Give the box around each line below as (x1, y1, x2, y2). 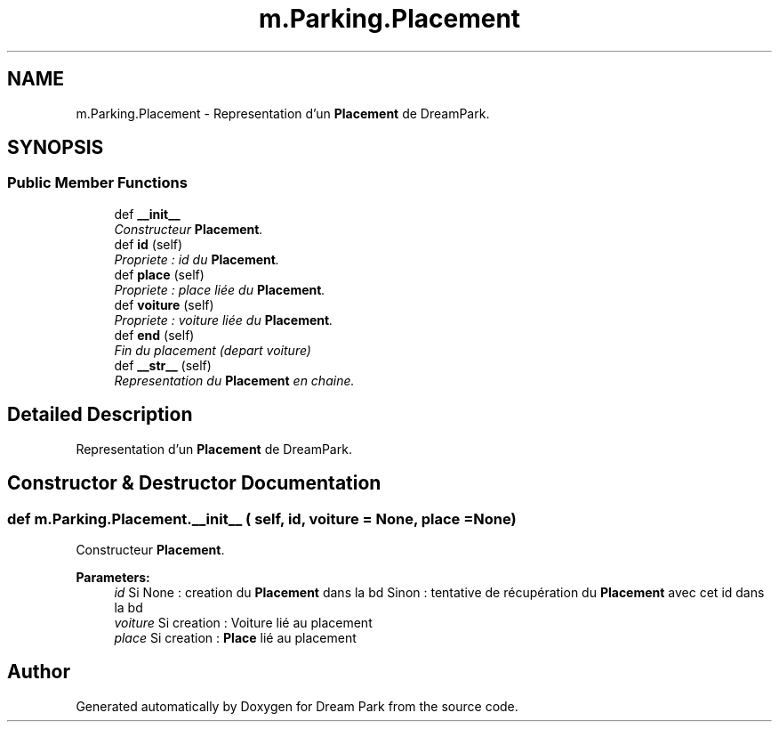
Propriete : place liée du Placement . (114, 281, 325, 297)
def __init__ (114, 206, 181, 222)
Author (7, 660, 70, 684)
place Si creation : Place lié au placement (114, 629, 357, 645)
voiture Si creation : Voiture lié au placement (114, 614, 373, 630)
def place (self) (114, 266, 205, 282)
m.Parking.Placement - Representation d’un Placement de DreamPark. (76, 105, 490, 121)
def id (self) (114, 236, 183, 252)
